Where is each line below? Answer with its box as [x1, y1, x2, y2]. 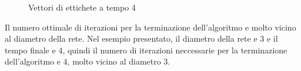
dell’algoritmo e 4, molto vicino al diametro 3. [5, 55, 170, 67]
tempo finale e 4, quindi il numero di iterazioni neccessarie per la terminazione [5, 43, 287, 56]
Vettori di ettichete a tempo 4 [28, 1, 136, 13]
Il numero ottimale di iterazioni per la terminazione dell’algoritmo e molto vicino [5, 21, 296, 33]
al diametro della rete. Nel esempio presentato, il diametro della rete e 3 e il [5, 32, 278, 45]
